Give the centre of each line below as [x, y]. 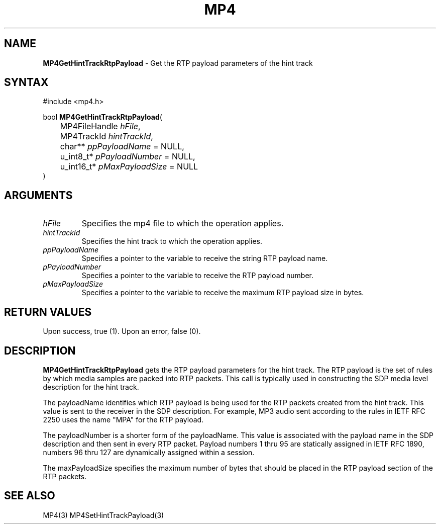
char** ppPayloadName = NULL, [122, 147]
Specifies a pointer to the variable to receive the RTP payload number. [197, 276]
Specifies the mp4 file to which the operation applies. [183, 224]
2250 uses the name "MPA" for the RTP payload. [123, 419]
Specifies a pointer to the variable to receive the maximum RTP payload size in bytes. [223, 293]
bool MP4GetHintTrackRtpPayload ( [102, 117]
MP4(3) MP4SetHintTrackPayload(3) [103, 515]
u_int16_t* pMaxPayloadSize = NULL [129, 167]
